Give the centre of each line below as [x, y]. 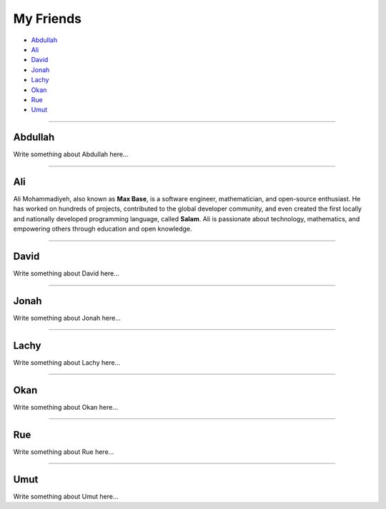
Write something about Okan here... [65, 407]
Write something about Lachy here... [67, 362]
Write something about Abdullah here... [71, 154]
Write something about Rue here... [64, 452]
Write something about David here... [66, 273]
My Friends [48, 19]
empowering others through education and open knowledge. [103, 229]
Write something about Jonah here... [67, 318]
